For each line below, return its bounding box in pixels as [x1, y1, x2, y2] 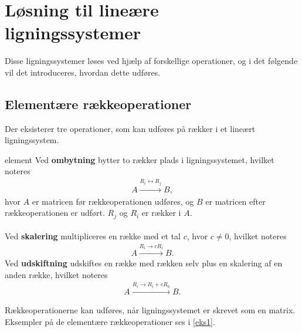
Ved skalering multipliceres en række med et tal [5, 230, 181, 242]
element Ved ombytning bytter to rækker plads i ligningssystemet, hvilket [5, 153, 274, 165]
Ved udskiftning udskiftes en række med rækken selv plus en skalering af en [5, 257, 283, 269]
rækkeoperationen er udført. [5, 206, 105, 219]
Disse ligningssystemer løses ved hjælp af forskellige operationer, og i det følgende [5, 55, 298, 67]
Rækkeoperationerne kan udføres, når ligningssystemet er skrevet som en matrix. [5, 303, 296, 316]
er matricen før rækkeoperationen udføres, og [32, 195, 194, 207]
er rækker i [141, 206, 181, 219]
